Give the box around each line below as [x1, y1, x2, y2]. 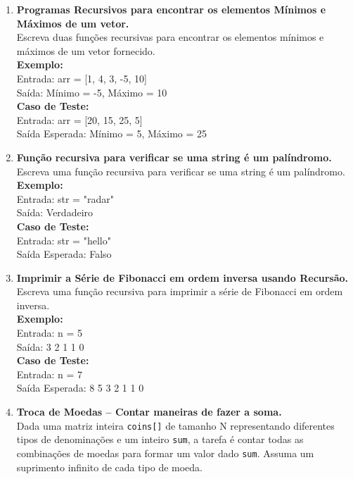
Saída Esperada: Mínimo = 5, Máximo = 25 [16, 126, 207, 141]
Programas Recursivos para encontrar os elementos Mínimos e [16, 2, 326, 16]
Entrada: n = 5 [16, 325, 82, 340]
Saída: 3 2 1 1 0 [16, 339, 84, 354]
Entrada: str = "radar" [16, 191, 114, 206]
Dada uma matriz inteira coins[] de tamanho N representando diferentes [16, 418, 335, 433]
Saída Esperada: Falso [16, 247, 112, 261]
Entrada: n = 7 [16, 366, 82, 381]
